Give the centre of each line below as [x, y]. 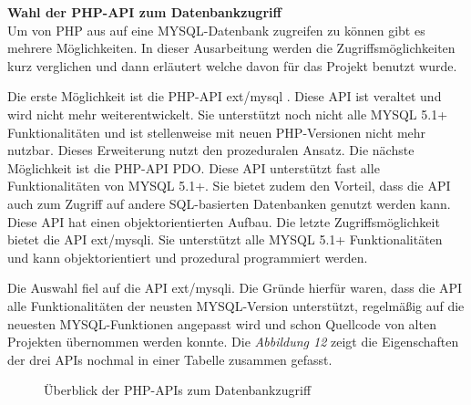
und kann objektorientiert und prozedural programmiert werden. [188, 257]
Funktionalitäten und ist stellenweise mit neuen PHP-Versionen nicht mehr [217, 132]
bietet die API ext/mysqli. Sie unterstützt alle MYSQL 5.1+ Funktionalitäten [225, 239]
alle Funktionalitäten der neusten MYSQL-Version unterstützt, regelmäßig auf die [236, 305]
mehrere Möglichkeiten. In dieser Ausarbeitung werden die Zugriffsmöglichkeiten [231, 48]
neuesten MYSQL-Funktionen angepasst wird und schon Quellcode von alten [222, 323]
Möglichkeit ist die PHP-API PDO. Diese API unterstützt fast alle [194, 167]
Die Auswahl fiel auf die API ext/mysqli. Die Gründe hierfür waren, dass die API [235, 288]
